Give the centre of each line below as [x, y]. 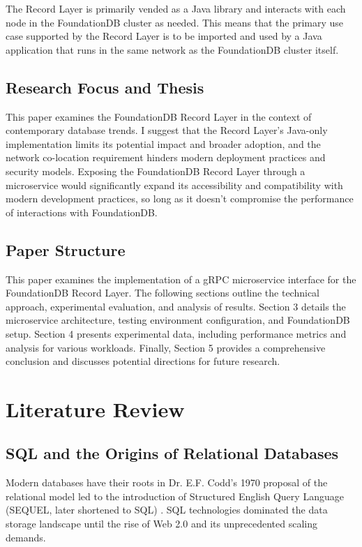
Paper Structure [66, 249]
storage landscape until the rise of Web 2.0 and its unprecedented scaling [161, 524]
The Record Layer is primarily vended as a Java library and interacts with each [176, 8]
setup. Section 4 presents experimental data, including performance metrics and [176, 333]
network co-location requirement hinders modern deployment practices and [166, 157]
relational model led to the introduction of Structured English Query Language [175, 496]
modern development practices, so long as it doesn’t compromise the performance [180, 198]
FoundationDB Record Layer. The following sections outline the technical [163, 293]
